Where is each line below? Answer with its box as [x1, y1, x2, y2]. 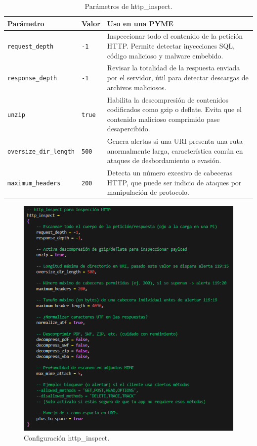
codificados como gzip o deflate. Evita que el [107, 104, 242, 114]
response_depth [7, 75, 57, 82]
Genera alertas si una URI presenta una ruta [107, 136, 243, 146]
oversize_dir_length [7, 148, 75, 155]
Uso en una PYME [107, 18, 173, 28]
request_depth [7, 43, 54, 50]
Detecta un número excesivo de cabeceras [107, 167, 232, 178]
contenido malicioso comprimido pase [107, 113, 220, 124]
